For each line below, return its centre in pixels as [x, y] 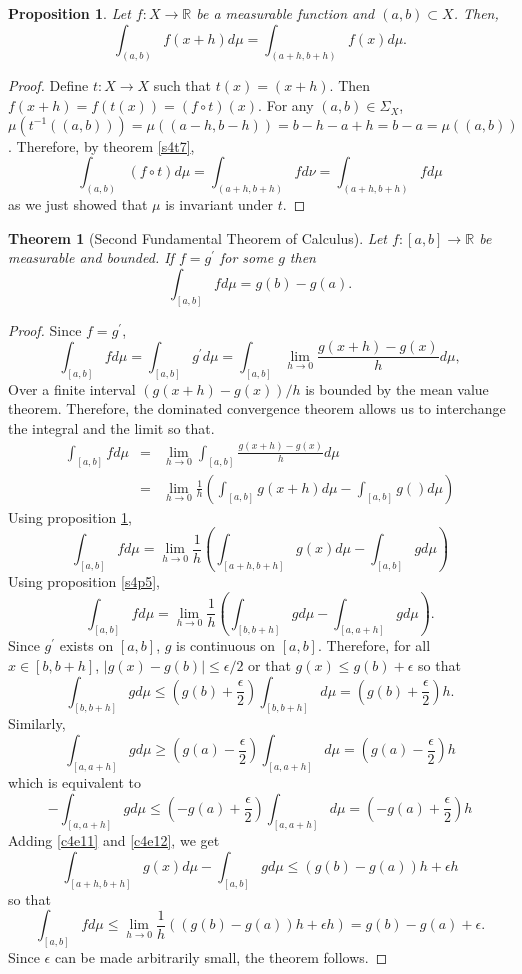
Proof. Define [48, 85]
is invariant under [219, 204]
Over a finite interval [72, 388]
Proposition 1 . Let [69, 13]
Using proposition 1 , [70, 516]
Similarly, [37, 723]
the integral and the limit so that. [111, 427]
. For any [286, 105]
